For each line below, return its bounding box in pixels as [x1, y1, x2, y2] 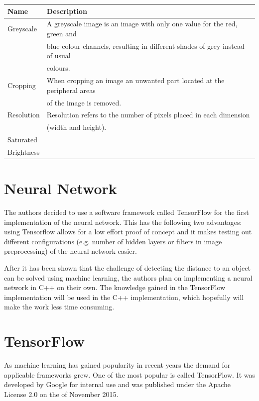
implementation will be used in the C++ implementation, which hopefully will [4, 292, 244, 302]
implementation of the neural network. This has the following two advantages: [4, 216, 242, 227]
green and [46, 28, 77, 38]
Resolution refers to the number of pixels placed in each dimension [46, 109, 250, 120]
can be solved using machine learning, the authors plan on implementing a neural [4, 272, 253, 283]
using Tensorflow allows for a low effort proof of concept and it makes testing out [4, 226, 252, 237]
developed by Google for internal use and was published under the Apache [4, 379, 231, 390]
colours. [46, 63, 70, 73]
